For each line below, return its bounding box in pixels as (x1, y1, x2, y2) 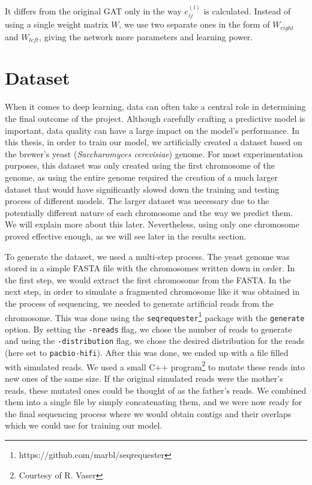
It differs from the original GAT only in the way (5, 4, 182, 17)
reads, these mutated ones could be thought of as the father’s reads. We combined (5, 384, 307, 396)
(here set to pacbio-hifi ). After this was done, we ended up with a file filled (5, 346, 289, 359)
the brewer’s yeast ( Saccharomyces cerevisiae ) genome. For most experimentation (5, 147, 303, 160)
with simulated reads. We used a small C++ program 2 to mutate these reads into (5, 358, 305, 373)
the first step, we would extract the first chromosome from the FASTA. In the (5, 273, 291, 286)
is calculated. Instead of (203, 4, 291, 17)
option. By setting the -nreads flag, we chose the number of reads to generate (5, 322, 292, 335)
